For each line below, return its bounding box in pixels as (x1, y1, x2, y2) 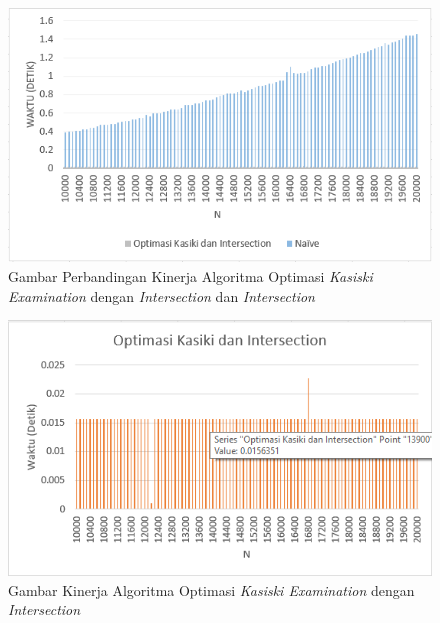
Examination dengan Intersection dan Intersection (8, 285, 315, 306)
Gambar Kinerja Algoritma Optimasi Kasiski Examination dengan (8, 579, 415, 600)
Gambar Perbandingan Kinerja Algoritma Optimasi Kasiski (8, 265, 373, 286)
